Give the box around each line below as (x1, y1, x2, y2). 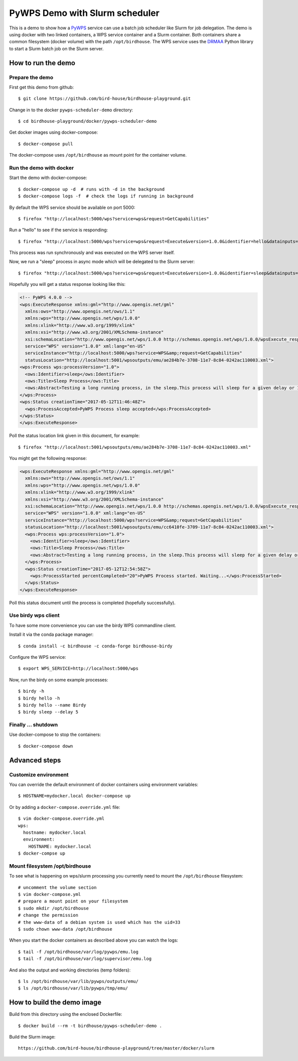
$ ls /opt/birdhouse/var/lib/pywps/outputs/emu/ (18, 978, 139, 984)
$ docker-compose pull (18, 141, 74, 147)
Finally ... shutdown (9, 721, 58, 728)
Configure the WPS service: (9, 654, 67, 660)
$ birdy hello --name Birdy (18, 702, 86, 708)
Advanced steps (9, 756, 62, 764)
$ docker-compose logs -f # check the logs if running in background (18, 193, 194, 199)
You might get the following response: (9, 455, 87, 461)
